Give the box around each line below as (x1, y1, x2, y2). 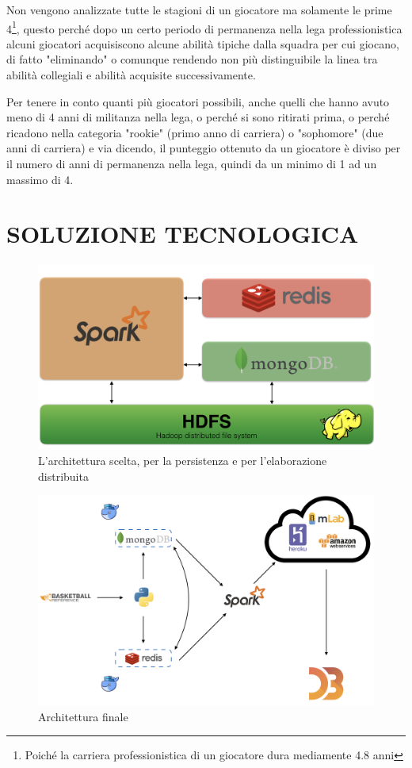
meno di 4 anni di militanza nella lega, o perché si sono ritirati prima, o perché (6, 109, 390, 125)
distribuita (38, 467, 89, 484)
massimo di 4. (6, 171, 74, 187)
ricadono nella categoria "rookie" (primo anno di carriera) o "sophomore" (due (6, 124, 383, 140)
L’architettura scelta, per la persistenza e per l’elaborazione (38, 452, 327, 469)
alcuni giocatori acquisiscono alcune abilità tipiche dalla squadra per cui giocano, (6, 35, 399, 52)
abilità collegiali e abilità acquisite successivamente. (6, 67, 256, 83)
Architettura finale (38, 708, 128, 724)
